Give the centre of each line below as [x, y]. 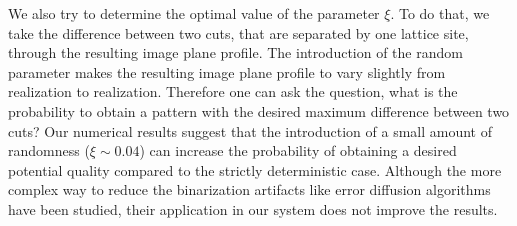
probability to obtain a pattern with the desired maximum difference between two [259, 110]
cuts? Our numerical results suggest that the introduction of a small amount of [250, 130]
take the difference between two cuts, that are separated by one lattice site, [238, 32]
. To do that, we [440, 13]
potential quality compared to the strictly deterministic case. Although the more [255, 169]
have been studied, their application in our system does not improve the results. [253, 208]
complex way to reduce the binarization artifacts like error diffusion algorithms [249, 189]
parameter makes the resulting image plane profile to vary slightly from [227, 71]
